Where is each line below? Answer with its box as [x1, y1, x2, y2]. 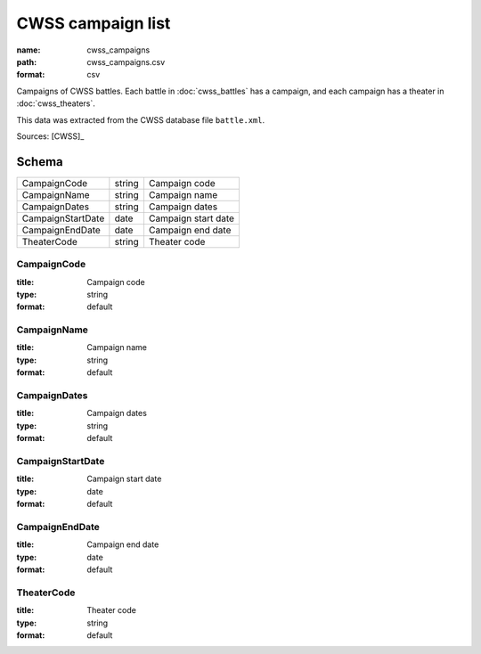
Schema [16, 154, 64, 169]
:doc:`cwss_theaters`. [16, 98, 95, 109]
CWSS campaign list [16, 13, 171, 33]
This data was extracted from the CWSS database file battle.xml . [16, 114, 265, 125]
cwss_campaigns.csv [86, 56, 166, 67]
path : [16, 56, 37, 67]
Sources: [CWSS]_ [16, 130, 85, 142]
